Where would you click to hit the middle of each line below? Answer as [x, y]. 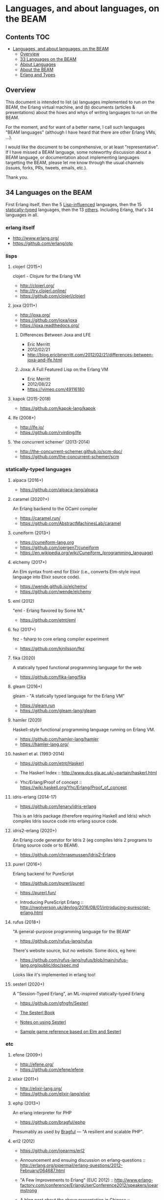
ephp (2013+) [26, 1103]
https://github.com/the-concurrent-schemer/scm [70, 457]
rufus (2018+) [26, 922]
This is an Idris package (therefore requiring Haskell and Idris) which [82, 816]
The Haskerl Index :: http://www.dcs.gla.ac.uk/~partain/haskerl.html [88, 773]
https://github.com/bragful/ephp [53, 1122]
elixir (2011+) [25, 1079]
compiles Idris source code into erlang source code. [65, 821]
